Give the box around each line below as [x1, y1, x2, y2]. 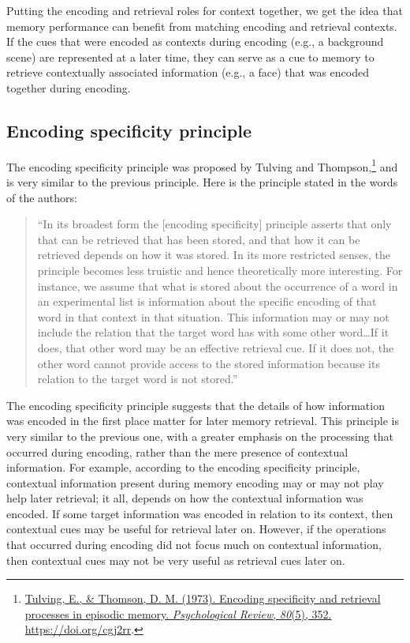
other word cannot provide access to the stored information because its [37, 355, 380, 371]
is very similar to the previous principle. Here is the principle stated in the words [6, 174, 398, 190]
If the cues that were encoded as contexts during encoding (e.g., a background [6, 33, 384, 50]
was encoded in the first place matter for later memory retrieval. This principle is [6, 412, 399, 429]
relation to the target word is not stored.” [37, 370, 238, 387]
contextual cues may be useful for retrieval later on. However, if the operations [6, 521, 386, 537]
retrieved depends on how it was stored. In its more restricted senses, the [37, 246, 391, 263]
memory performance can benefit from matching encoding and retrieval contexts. [6, 17, 397, 34]
